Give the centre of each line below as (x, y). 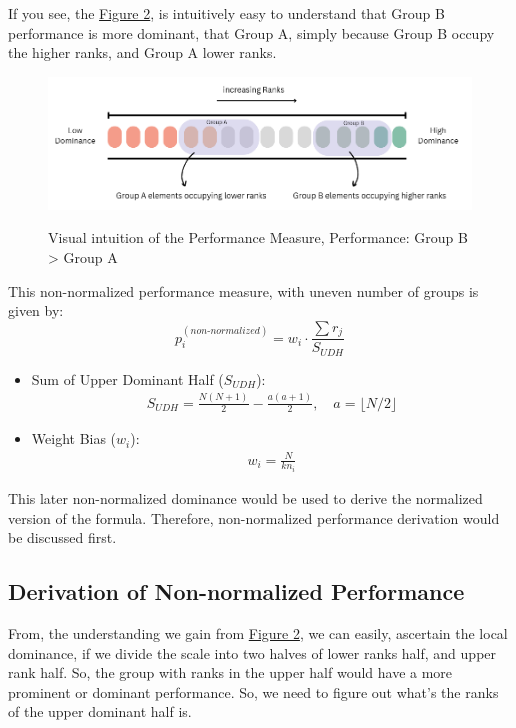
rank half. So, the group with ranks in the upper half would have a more (230, 672)
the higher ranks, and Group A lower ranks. (142, 52)
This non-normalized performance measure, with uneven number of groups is (243, 290)
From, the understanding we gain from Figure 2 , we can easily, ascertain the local (258, 633)
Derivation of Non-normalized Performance (236, 591)
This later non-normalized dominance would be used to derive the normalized (245, 498)
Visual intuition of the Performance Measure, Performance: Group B (258, 237)
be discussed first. (62, 537)
